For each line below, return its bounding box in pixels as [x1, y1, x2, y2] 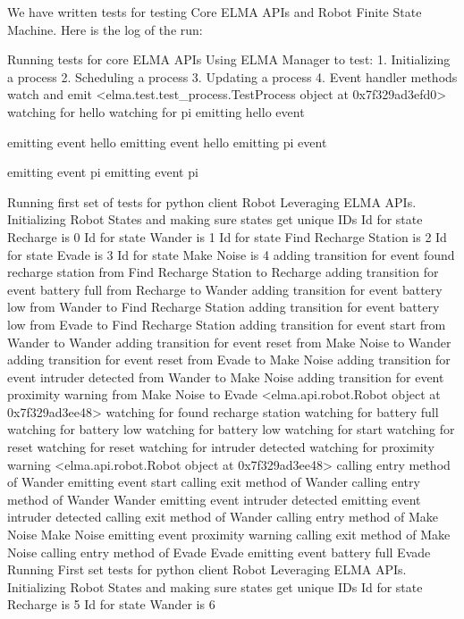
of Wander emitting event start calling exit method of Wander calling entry [7, 473, 420, 491]
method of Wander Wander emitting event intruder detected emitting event [7, 489, 421, 508]
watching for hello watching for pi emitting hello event [7, 102, 305, 121]
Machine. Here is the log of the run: [7, 20, 203, 38]
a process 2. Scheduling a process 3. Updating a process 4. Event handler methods [7, 67, 458, 86]
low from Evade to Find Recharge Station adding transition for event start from [7, 314, 446, 333]
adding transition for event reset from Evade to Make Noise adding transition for [7, 350, 451, 369]
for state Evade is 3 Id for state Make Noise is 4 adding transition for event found [7, 245, 455, 263]
